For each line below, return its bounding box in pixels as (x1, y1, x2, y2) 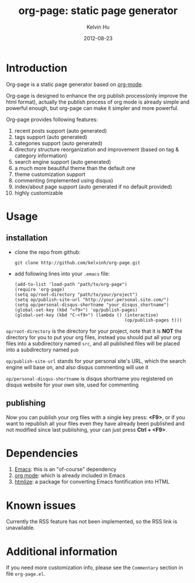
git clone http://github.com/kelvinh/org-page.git (14, 260, 141, 265)
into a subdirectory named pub (6, 346, 79, 353)
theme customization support (14, 171, 86, 178)
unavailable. (6, 525, 35, 532)
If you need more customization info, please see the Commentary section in (6, 564, 183, 571)
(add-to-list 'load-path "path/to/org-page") (14, 281, 127, 287)
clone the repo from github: (14, 249, 81, 256)
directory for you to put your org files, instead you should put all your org (6, 333, 181, 340)
